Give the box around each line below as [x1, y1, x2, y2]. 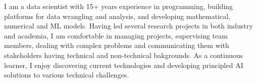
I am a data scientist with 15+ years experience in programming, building [4, 1, 233, 11]
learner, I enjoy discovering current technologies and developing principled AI [4, 59, 243, 70]
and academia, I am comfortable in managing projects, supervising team [4, 30, 228, 40]
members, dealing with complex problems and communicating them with [4, 40, 229, 50]
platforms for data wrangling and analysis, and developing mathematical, [4, 10, 231, 21]
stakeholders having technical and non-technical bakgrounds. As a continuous [4, 49, 243, 60]
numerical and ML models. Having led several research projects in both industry [4, 20, 253, 31]
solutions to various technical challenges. [4, 69, 129, 80]
